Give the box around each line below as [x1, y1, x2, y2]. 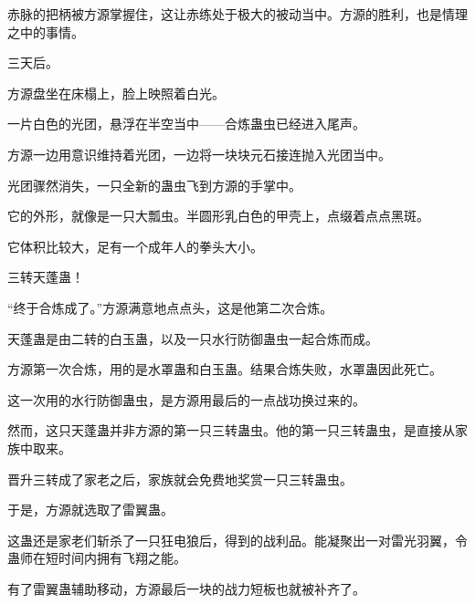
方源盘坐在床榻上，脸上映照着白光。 [7, 83, 225, 102]
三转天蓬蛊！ [7, 267, 84, 286]
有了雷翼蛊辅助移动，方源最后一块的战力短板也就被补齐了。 [7, 578, 365, 598]
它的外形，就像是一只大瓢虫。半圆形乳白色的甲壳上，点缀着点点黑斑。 [7, 206, 429, 225]
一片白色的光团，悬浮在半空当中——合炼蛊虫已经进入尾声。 [7, 114, 365, 133]
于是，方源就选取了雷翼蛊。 [7, 500, 174, 519]
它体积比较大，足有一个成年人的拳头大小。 [7, 236, 263, 255]
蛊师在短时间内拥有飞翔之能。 [7, 548, 186, 568]
